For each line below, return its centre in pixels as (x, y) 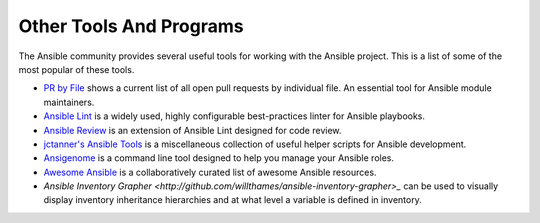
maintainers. (69, 102)
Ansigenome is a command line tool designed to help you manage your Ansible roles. (219, 158)
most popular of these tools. (76, 69)
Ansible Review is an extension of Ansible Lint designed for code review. (192, 130)
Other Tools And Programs (131, 26)
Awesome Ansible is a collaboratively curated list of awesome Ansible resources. (210, 172)
